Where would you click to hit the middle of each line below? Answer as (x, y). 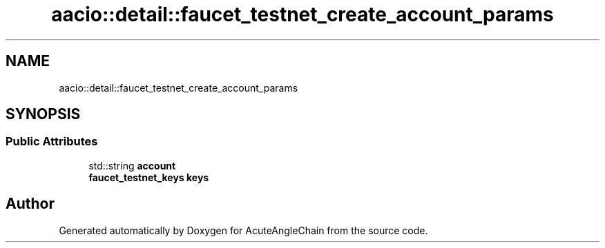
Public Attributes (52, 142)
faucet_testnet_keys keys (149, 177)
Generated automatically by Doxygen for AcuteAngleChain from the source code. (243, 230)
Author (30, 204)
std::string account (132, 165)
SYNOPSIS (43, 114)
